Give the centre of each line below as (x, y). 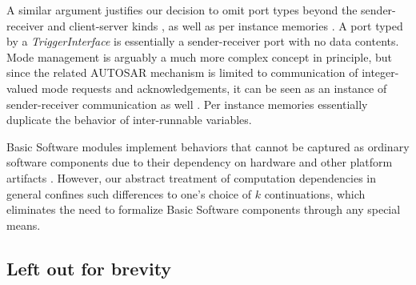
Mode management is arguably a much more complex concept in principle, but (200, 56)
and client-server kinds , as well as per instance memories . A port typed (225, 25)
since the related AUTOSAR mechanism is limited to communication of (182, 72)
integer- (380, 72)
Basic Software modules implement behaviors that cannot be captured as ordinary (208, 146)
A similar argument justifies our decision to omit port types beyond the (182, 10)
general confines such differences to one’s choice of (129, 193)
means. (24, 225)
